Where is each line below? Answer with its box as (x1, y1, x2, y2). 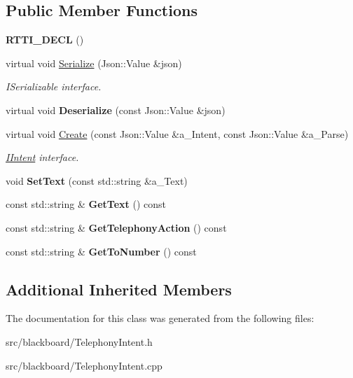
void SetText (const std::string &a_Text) (6, 173, 188, 188)
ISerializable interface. (6, 79, 102, 94)
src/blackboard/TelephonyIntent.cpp (6, 358, 162, 372)
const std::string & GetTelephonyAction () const (6, 220, 227, 234)
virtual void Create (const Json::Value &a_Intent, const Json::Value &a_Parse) (6, 126, 349, 141)
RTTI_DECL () (6, 32, 84, 47)
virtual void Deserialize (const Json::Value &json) (6, 102, 226, 117)
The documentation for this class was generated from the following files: (6, 311, 314, 325)
